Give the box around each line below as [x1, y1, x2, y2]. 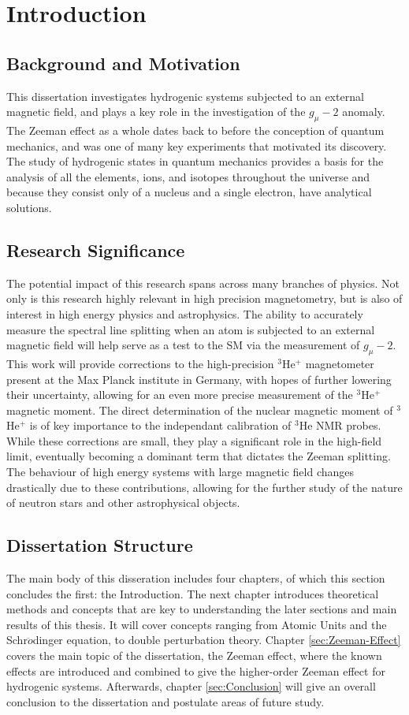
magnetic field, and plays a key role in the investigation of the [6, 103, 306, 120]
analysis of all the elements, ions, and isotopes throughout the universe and [6, 168, 370, 184]
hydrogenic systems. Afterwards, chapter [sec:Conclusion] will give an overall [6, 678, 376, 695]
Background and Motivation [6, 50, 240, 75]
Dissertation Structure [6, 533, 193, 557]
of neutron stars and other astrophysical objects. [6, 494, 240, 511]
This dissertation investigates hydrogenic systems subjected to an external [6, 88, 364, 104]
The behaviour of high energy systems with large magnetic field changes [6, 464, 355, 480]
